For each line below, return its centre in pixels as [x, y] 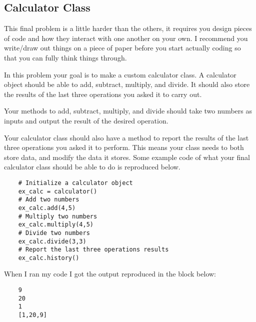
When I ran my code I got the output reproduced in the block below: [110, 274]
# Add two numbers [49, 200]
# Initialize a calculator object [75, 183]
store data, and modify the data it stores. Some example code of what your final [127, 157]
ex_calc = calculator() [58, 191]
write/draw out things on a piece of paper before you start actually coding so [122, 48]
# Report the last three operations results [93, 250]
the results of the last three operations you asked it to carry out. [103, 94]
